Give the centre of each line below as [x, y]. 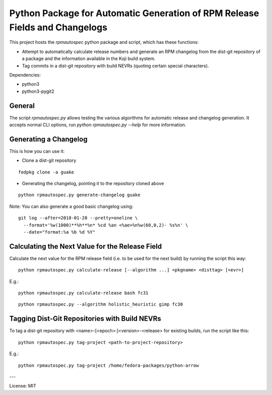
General [22, 106]
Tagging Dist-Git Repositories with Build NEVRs [85, 319]
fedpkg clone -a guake [46, 172]
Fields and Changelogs [58, 27]
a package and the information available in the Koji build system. [89, 59]
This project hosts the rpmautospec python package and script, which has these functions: [104, 42]
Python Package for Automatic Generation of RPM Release [134, 13]
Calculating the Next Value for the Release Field [86, 246]
